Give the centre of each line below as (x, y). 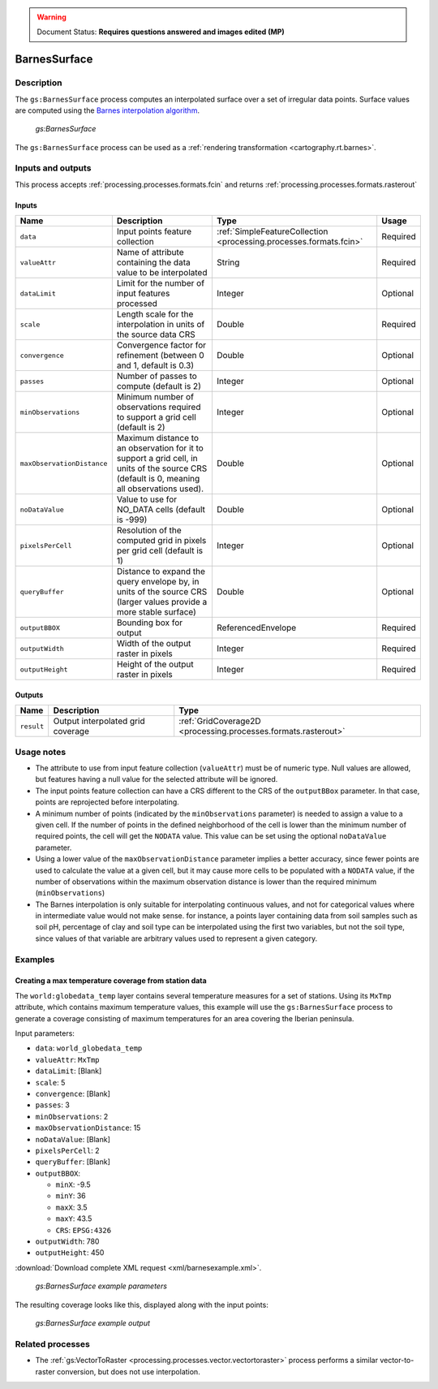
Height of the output (155, 664)
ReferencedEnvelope (256, 628)
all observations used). (160, 489)
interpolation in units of (161, 325)
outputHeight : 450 (70, 1253)
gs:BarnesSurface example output (92, 1322)
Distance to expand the (161, 572)
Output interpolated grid (99, 721)
